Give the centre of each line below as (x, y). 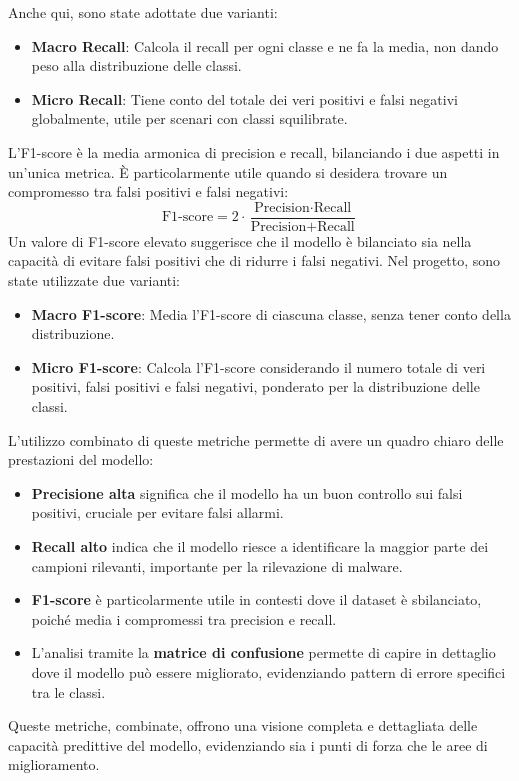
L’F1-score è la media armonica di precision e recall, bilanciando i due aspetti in (254, 151)
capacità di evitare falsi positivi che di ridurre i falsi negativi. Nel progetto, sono (254, 260)
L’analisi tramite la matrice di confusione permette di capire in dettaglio (263, 652)
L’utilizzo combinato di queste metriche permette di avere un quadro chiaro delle (256, 439)
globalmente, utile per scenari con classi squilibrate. (189, 118)
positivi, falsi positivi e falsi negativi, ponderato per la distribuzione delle (255, 386)
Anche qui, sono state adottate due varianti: (143, 12)
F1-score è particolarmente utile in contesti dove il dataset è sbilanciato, (256, 599)
